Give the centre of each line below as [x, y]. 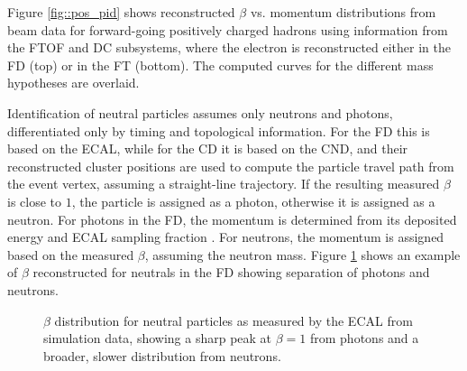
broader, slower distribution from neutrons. [162, 355]
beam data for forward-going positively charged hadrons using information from [228, 29]
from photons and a [364, 338]
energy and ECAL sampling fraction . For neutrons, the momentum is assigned [226, 237]
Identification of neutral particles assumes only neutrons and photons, [200, 112]
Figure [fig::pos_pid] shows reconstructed [121, 12]
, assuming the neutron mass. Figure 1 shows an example [302, 254]
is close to [35, 201]
